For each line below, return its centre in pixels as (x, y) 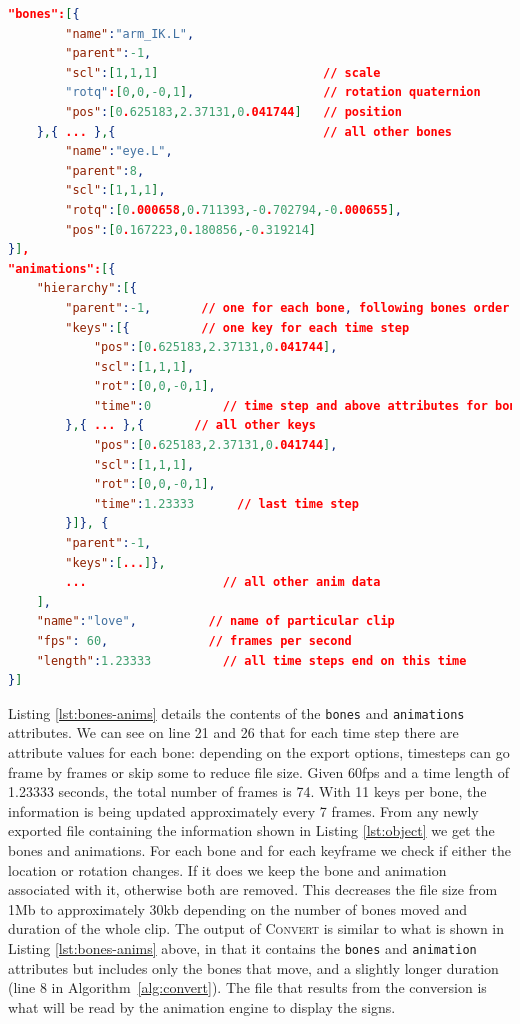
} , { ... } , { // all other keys (191, 425)
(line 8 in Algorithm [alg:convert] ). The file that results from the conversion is (247, 987)
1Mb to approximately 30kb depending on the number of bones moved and (238, 908)
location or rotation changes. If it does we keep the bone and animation (227, 869)
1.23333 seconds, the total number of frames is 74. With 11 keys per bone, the (247, 791)
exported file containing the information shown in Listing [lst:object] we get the (251, 830)
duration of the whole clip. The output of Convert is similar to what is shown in (256, 928)
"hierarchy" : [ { (86, 288)
